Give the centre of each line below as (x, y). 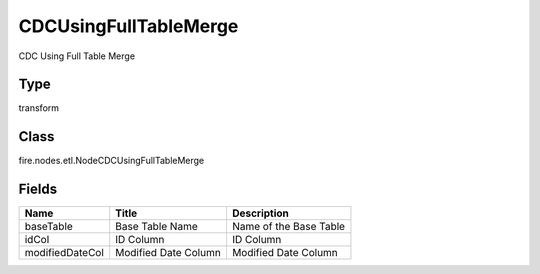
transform (39, 108)
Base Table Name (157, 227)
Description (260, 213)
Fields (38, 189)
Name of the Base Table (288, 227)
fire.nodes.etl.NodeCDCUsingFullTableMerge (111, 161)
